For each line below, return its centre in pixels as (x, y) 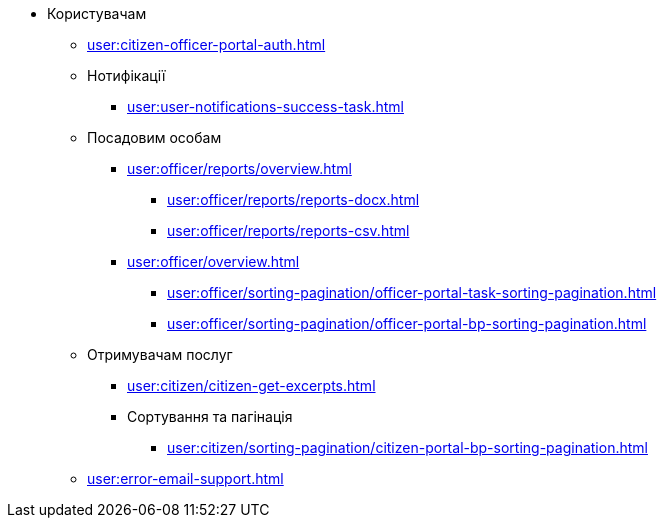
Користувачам (97, 13)
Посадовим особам (154, 137)
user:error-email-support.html (185, 478)
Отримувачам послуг (160, 354)
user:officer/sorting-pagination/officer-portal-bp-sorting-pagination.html (407, 323)
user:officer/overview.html (213, 261)
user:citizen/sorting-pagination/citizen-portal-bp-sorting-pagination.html (407, 447)
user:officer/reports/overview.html (239, 168)
